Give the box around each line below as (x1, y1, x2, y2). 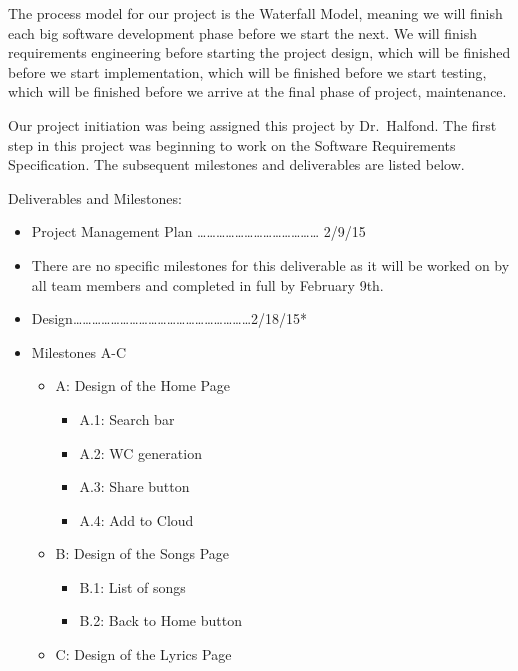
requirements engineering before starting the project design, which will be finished (8, 42, 511, 63)
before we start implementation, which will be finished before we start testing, (8, 61, 487, 82)
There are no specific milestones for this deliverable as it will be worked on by (31, 254, 510, 275)
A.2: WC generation (79, 442, 202, 463)
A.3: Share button (79, 476, 190, 497)
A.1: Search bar (79, 408, 175, 429)
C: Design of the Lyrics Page (55, 644, 232, 665)
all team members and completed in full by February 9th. (31, 274, 384, 295)
